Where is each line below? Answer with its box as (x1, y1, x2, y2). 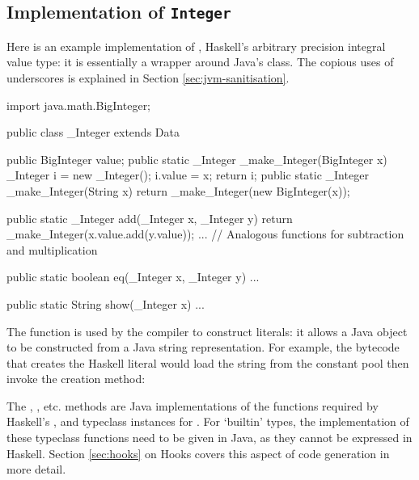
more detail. (6, 461, 66, 478)
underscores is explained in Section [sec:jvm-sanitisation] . (6, 69, 290, 86)
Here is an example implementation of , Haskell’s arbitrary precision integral (6, 37, 386, 54)
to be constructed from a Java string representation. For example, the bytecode (6, 339, 400, 356)
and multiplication (6, 241, 98, 258)
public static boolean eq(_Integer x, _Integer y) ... (6, 268, 260, 285)
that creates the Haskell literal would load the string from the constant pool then (6, 354, 409, 371)
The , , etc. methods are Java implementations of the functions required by (6, 397, 379, 414)
